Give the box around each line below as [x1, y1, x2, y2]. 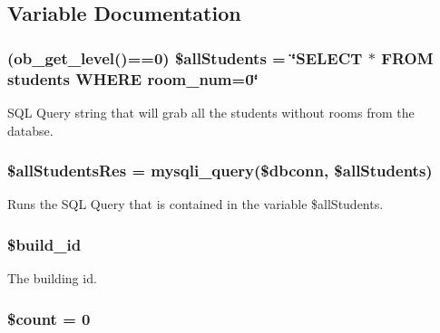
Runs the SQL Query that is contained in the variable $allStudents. [7, 195, 384, 214]
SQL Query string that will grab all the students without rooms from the [7, 102, 415, 121]
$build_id [7, 233, 82, 255]
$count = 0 [7, 307, 91, 329]
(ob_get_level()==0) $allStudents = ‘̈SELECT [7, 46, 363, 69]
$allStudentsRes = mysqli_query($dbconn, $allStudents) [7, 159, 433, 182]
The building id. [7, 269, 97, 288]
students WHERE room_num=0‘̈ [7, 67, 259, 90]
